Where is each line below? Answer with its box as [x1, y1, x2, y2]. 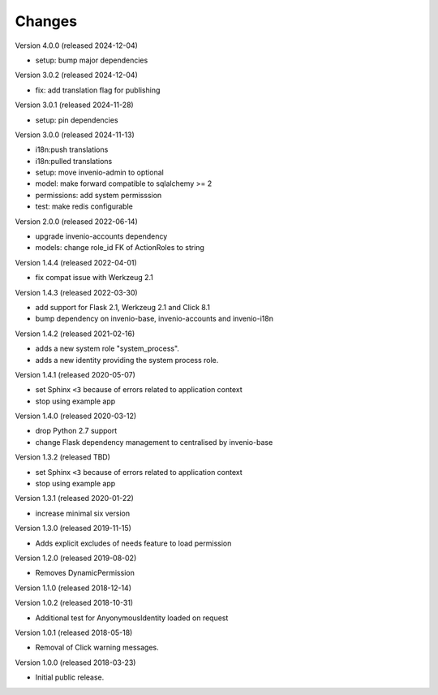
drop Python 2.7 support [35, 426, 118, 436]
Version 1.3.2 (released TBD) [15, 452, 111, 462]
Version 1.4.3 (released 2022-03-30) [15, 287, 138, 297]
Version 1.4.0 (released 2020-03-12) [15, 411, 137, 421]
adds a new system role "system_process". [35, 343, 180, 353]
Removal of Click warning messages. [35, 642, 159, 653]
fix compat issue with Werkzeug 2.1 [35, 273, 154, 283]
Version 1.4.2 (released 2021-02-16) [15, 329, 135, 339]
